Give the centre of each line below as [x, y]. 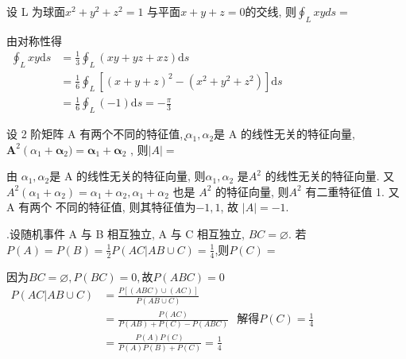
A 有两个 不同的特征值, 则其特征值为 [101, 207]
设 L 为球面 [36, 11]
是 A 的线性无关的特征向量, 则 [128, 176]
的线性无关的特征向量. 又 [330, 176]
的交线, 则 [271, 11]
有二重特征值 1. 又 [352, 191]
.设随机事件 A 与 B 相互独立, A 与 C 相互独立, [126, 234]
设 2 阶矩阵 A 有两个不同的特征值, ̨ [96, 134]
